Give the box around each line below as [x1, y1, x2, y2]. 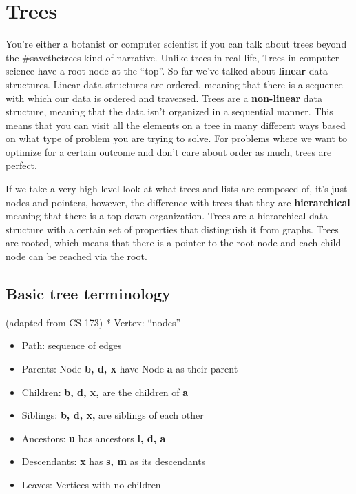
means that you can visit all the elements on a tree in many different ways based [6, 117, 346, 132]
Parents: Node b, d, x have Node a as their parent [21, 362, 238, 376]
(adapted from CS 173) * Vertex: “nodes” [6, 315, 181, 329]
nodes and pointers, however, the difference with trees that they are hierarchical [6, 195, 350, 209]
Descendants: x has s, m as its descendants [21, 454, 206, 468]
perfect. [6, 158, 37, 172]
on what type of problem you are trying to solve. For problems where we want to [6, 131, 348, 146]
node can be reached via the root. [6, 249, 147, 264]
